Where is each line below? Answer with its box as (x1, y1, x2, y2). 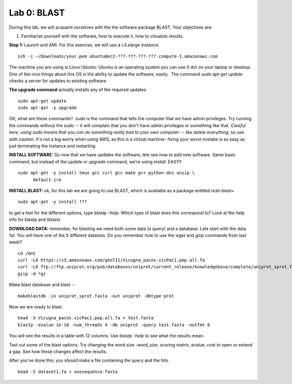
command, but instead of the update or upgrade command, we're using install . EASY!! (9, 159, 182, 165)
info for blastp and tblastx (9, 217, 61, 222)
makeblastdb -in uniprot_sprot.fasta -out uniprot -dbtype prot (18, 293, 175, 299)
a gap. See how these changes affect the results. (9, 348, 108, 354)
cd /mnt (18, 251, 36, 256)
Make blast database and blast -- (9, 282, 75, 288)
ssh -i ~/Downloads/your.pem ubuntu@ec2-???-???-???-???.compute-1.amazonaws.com (18, 54, 218, 59)
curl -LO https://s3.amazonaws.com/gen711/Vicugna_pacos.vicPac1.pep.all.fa (18, 257, 205, 263)
